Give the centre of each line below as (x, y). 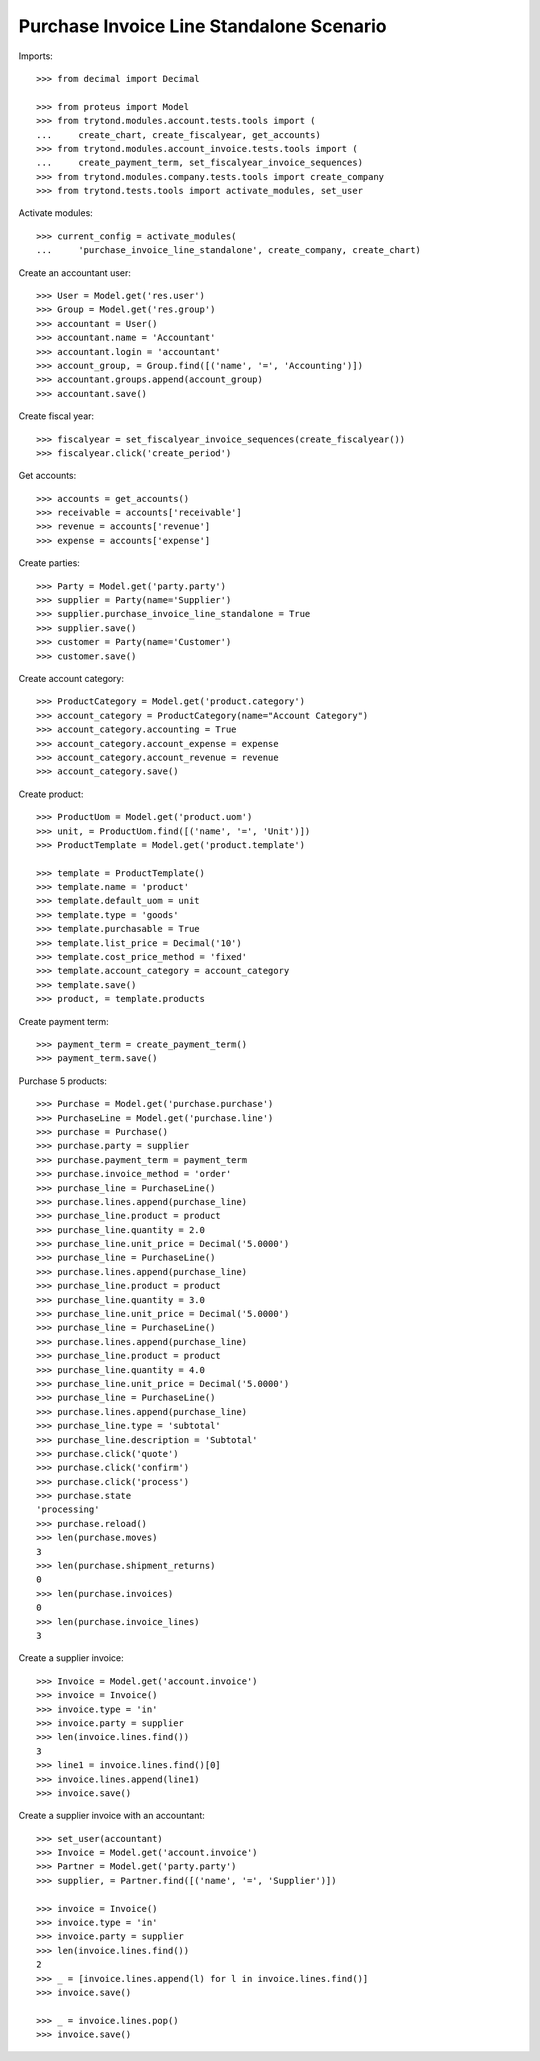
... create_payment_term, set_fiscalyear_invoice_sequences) (200, 163)
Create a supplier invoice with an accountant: (111, 1816)
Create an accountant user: (75, 272)
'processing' (68, 1509)
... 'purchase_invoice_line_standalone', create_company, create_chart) (229, 250)
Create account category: (71, 678)
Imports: (36, 56)
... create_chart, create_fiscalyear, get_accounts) (179, 134)
